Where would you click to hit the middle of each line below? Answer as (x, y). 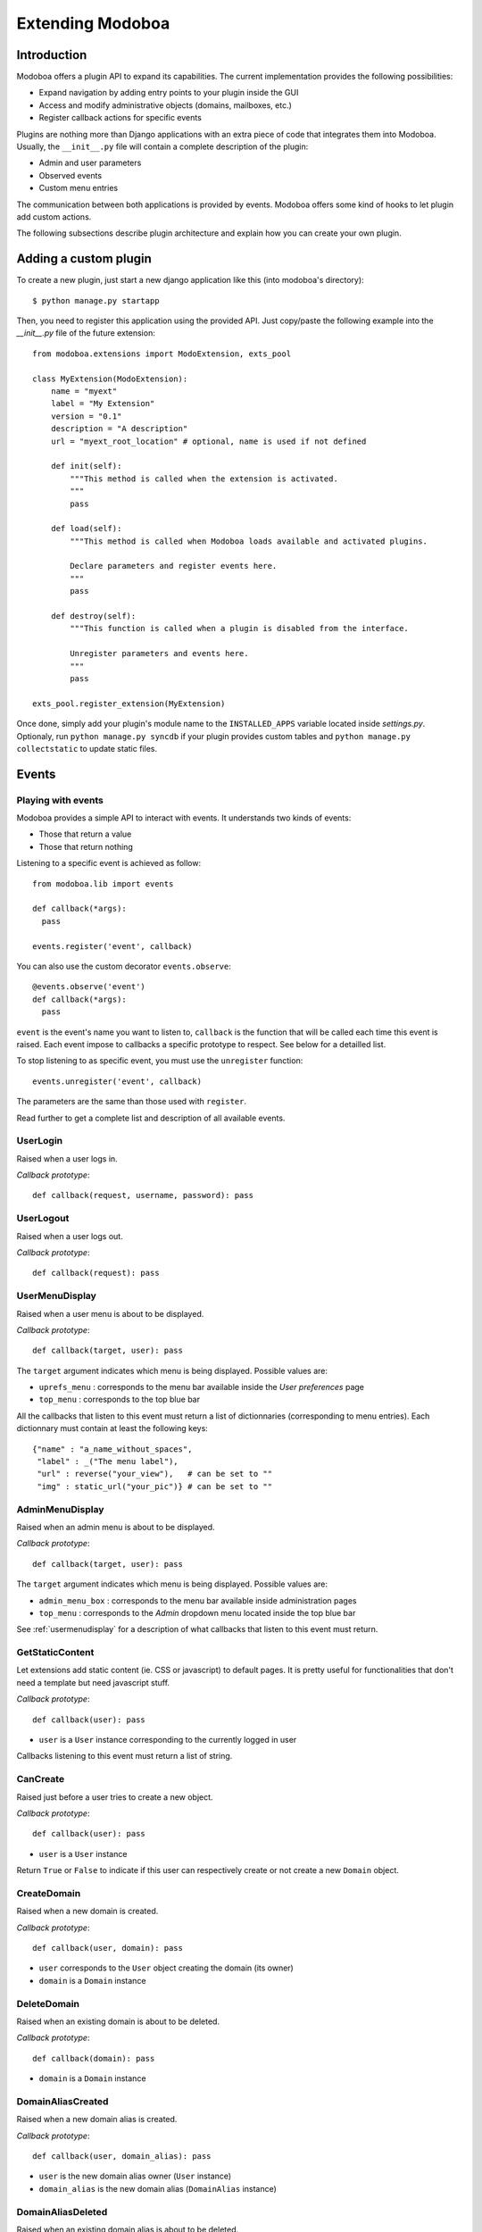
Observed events (71, 175)
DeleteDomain (48, 2003)
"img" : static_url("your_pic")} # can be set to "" (154, 1486)
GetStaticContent (55, 1653)
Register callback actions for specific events (120, 118)
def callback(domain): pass (94, 2058)
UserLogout (43, 1219)
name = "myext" (84, 391)
